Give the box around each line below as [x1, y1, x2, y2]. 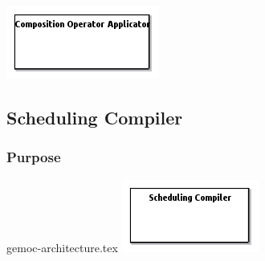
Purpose [6, 147, 61, 167]
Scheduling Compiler [6, 104, 183, 129]
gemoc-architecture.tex [6, 239, 118, 255]
